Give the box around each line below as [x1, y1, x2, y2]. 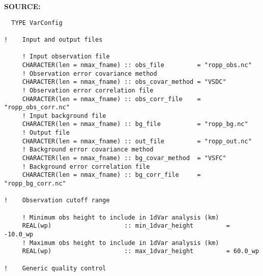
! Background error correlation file [22, 163, 150, 170]
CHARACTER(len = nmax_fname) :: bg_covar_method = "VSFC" [22, 155, 226, 162]
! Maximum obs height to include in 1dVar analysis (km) [22, 239, 219, 247]
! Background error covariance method [22, 146, 154, 154]
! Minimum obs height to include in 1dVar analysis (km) [22, 213, 219, 221]
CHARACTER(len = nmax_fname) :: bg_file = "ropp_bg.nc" [22, 120, 248, 128]
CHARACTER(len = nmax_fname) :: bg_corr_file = [22, 171, 201, 179]
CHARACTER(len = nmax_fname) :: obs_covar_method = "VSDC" [22, 78, 226, 86]
